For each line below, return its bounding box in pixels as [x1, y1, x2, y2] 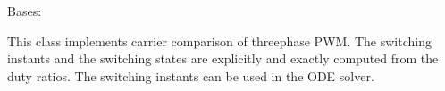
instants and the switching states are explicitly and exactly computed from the [7, 49, 439, 68]
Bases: [7, 2, 42, 20]
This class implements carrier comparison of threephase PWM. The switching [7, 31, 432, 50]
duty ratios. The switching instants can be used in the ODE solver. [7, 66, 374, 85]
